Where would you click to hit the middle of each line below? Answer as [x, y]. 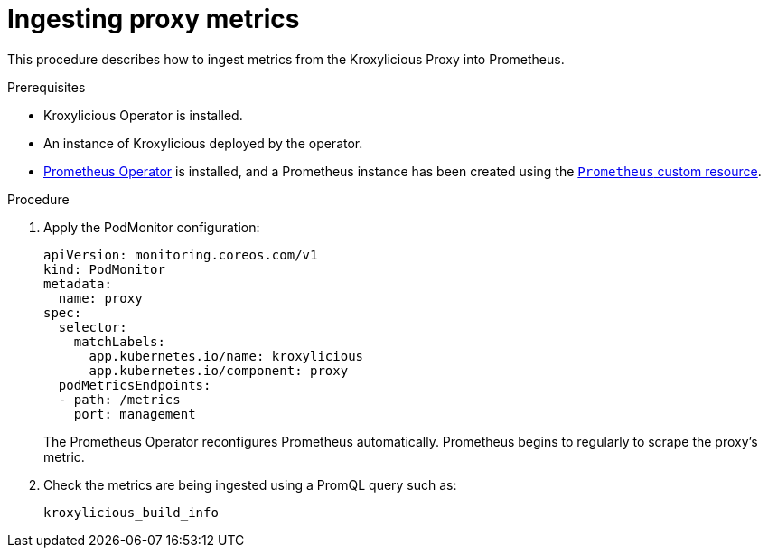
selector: [93, 327]
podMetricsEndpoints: [135, 385]
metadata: [78, 283]
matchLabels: [119, 341]
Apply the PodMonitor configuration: [152, 227]
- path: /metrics [119, 399]
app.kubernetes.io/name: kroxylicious [226, 356]
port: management [135, 414]
